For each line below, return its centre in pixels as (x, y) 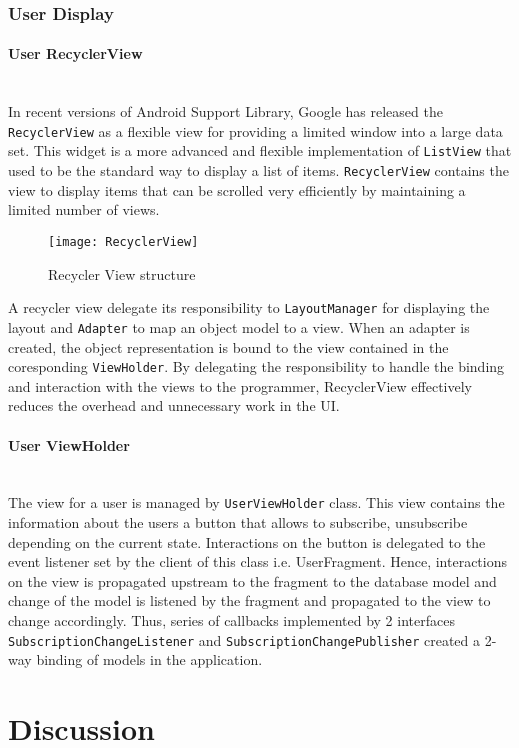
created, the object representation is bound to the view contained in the (228, 346)
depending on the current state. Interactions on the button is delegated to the (247, 541)
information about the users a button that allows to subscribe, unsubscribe (238, 522)
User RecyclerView (75, 53)
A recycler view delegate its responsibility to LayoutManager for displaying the (249, 307)
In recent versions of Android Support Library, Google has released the (225, 111)
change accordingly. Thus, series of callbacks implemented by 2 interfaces (231, 620)
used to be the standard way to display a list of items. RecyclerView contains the (258, 170)
